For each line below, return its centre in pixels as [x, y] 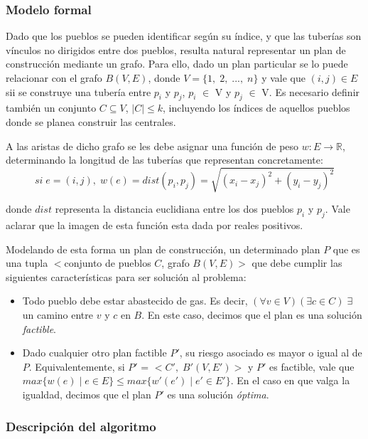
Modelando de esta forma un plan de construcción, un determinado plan [163, 249]
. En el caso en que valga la [290, 380]
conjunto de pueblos [108, 263]
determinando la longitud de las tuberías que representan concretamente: [164, 160]
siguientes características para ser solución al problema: [126, 276]
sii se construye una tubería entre [79, 91]
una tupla [27, 263]
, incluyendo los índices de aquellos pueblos [256, 108]
